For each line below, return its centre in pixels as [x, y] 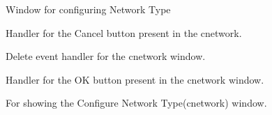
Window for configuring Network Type [88, 9]
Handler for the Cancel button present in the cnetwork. [124, 32]
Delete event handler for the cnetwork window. [106, 56]
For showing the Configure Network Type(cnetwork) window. [136, 103]
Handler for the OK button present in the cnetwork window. [135, 79]
